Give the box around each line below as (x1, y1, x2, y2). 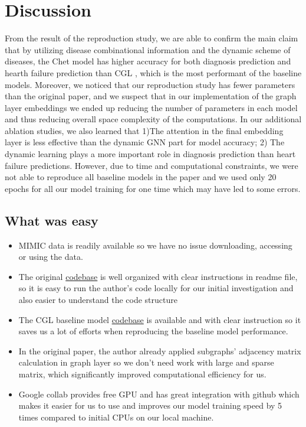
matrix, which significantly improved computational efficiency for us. (18, 367, 266, 380)
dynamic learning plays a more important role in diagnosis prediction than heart (5, 148, 296, 160)
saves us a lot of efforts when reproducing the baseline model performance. (18, 325, 288, 337)
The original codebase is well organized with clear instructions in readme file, (18, 270, 298, 282)
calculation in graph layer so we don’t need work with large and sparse (18, 356, 274, 369)
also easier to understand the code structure (18, 294, 177, 306)
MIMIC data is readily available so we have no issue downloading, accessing (18, 239, 292, 251)
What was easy (5, 211, 98, 229)
